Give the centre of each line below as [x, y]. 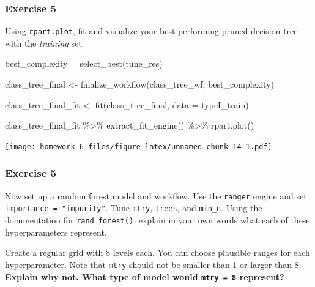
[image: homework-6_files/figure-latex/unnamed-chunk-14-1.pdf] [139, 147]
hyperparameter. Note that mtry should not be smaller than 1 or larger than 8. [153, 264]
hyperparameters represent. [56, 232]
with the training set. [45, 43]
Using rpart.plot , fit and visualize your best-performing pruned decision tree [151, 31]
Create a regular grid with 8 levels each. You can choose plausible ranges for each [157, 252]
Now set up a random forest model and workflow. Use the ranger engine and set [156, 196]
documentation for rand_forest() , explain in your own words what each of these [157, 220]
